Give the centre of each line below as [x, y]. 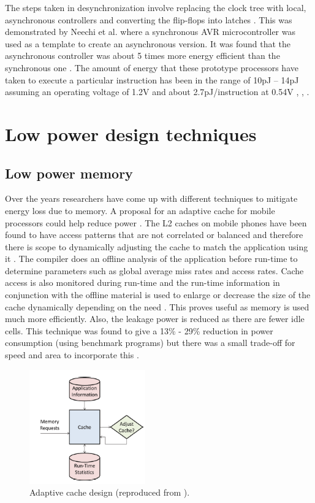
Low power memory [69, 173]
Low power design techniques [131, 133]
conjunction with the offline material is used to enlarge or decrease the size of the [158, 295]
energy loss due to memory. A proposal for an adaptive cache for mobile [140, 210]
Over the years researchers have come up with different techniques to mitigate [151, 198]
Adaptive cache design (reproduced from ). [110, 492]
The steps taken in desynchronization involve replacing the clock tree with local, [156, 7]
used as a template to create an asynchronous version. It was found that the [148, 43]
